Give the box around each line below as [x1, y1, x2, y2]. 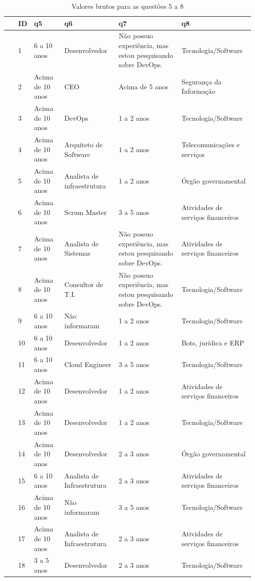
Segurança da [181, 76, 222, 86]
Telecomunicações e [181, 139, 240, 149]
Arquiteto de [64, 139, 103, 149]
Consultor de [64, 279, 103, 290]
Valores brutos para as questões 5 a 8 [71, 1, 184, 11]
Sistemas [64, 248, 91, 258]
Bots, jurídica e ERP [181, 337, 244, 347]
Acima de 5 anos [119, 81, 169, 91]
